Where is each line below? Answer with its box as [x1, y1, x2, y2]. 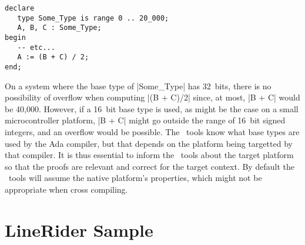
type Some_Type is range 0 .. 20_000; [17, 14, 169, 22]
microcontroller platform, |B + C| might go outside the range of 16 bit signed [5, 114, 286, 126]
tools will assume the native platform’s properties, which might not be [8, 172, 262, 184]
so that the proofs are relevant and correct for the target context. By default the [5, 160, 294, 172]
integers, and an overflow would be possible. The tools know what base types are [5, 125, 300, 137]
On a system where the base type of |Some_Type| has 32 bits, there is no [5, 79, 272, 92]
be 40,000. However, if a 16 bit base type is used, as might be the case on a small [5, 102, 299, 115]
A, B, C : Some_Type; [17, 24, 102, 32]
